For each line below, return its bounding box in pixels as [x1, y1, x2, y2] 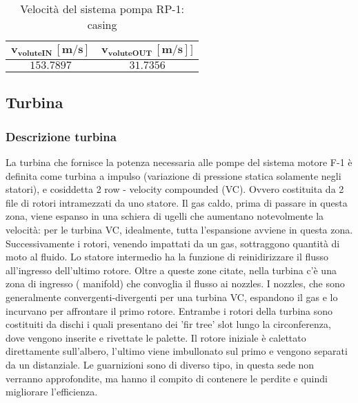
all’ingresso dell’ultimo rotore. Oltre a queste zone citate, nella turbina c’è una [6, 262, 337, 277]
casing [87, 17, 117, 32]
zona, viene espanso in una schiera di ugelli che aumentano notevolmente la [6, 209, 324, 223]
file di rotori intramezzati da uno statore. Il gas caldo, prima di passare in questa [6, 195, 348, 209]
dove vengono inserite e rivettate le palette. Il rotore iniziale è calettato [6, 330, 306, 344]
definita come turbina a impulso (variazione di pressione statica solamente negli [6, 168, 341, 183]
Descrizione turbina [6, 127, 117, 145]
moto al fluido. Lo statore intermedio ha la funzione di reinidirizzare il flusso [6, 249, 329, 264]
